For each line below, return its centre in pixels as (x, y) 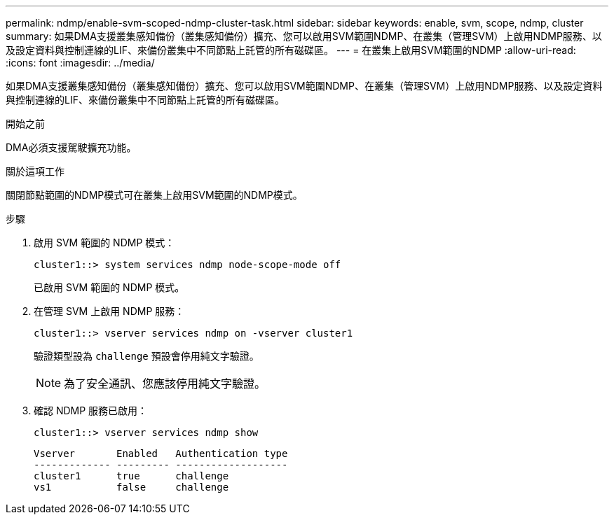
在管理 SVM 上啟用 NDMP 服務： (109, 311)
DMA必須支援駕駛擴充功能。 (71, 147)
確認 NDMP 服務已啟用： (91, 410)
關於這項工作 (35, 171)
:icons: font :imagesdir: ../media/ (80, 63)
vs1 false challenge (131, 487)
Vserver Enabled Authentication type (161, 454)
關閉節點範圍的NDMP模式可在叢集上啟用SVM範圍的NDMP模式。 (154, 195)
